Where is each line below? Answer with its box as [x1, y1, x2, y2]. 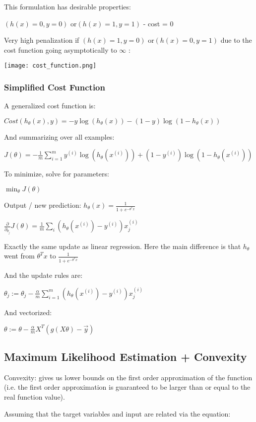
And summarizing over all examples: [4, 131, 115, 142]
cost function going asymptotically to [4, 44, 117, 55]
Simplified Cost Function [4, 81, 105, 93]
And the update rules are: [4, 269, 83, 280]
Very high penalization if [4, 35, 79, 45]
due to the [220, 35, 252, 45]
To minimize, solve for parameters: [4, 169, 109, 179]
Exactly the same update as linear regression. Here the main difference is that [4, 241, 241, 251]
